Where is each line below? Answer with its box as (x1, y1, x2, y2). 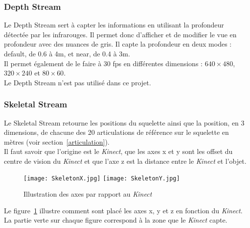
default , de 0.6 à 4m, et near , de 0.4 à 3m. (4, 49, 130, 58)
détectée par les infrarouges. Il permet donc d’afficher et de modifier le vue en (4, 29, 237, 39)
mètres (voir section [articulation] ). (4, 136, 110, 147)
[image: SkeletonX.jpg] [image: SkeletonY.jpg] (23, 175, 180, 182)
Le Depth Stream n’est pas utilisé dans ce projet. (4, 77, 151, 87)
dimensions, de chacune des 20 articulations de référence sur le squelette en (4, 127, 229, 137)
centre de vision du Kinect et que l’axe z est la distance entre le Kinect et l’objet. (4, 155, 247, 166)
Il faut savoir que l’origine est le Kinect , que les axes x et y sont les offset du (4, 146, 233, 156)
